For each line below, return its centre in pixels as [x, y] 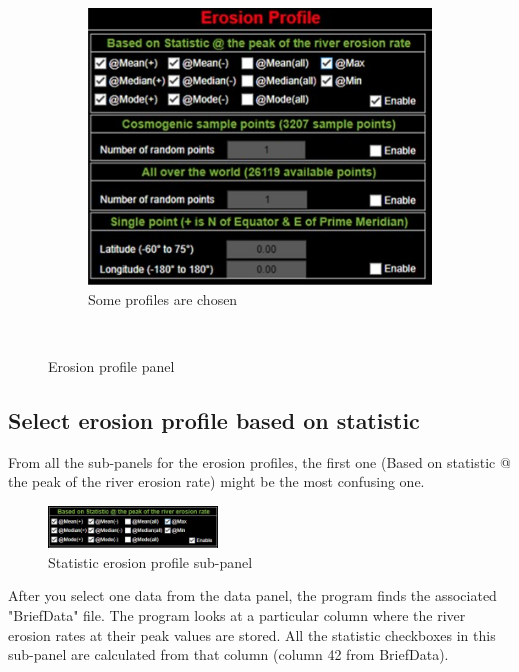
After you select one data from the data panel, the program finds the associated [252, 595]
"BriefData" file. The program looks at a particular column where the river [237, 614]
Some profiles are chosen [163, 298]
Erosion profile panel [111, 366]
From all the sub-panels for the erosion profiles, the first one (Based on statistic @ [259, 461]
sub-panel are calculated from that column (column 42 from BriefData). [228, 654]
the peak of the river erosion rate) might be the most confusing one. [216, 481]
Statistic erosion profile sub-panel [150, 561]
